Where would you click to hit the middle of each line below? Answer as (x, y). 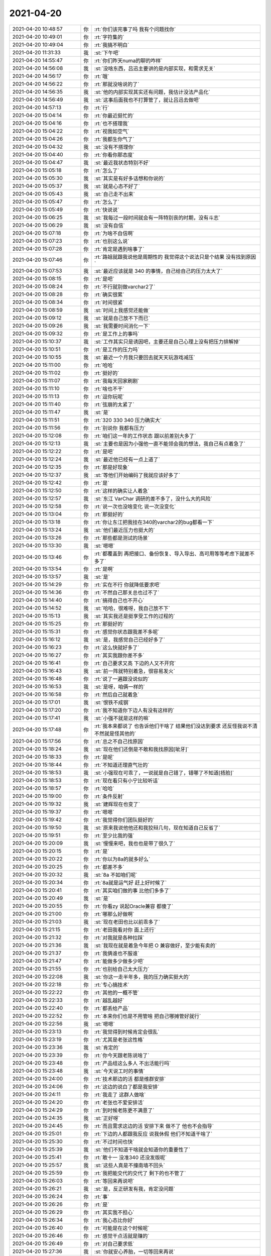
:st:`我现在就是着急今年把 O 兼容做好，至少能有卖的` (156, 946)
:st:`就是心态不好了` (117, 186)
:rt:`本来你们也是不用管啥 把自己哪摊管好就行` (148, 1016)
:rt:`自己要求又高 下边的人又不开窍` (135, 663)
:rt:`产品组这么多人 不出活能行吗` (132, 1063)
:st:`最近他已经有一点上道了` (127, 459)
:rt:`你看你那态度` (114, 155)
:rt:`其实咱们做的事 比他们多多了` (132, 890)
